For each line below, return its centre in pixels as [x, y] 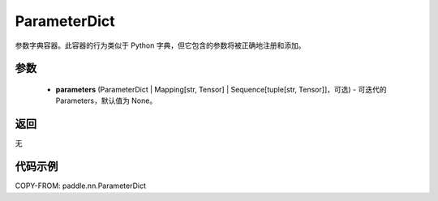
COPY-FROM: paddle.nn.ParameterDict [80, 186]
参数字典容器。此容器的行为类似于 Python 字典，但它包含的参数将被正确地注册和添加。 [160, 45]
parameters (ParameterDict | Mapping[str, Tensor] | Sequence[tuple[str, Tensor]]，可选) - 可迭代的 [221, 89]
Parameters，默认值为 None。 [106, 100]
